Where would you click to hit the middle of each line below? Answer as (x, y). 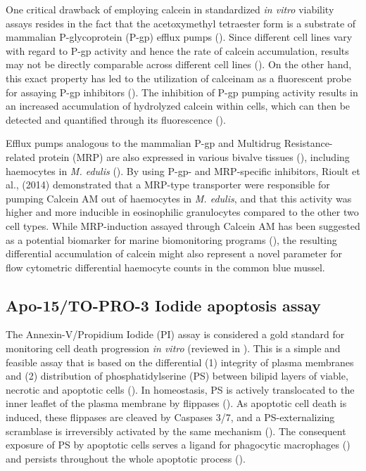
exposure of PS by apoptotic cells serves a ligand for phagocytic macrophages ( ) (178, 445)
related (21, 156)
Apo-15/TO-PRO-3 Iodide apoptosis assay (163, 305)
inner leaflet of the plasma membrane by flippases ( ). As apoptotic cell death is (176, 403)
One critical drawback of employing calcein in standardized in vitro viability (170, 9)
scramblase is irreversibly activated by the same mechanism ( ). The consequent (176, 431)
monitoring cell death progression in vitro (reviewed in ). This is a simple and (173, 348)
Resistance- (308, 143)
